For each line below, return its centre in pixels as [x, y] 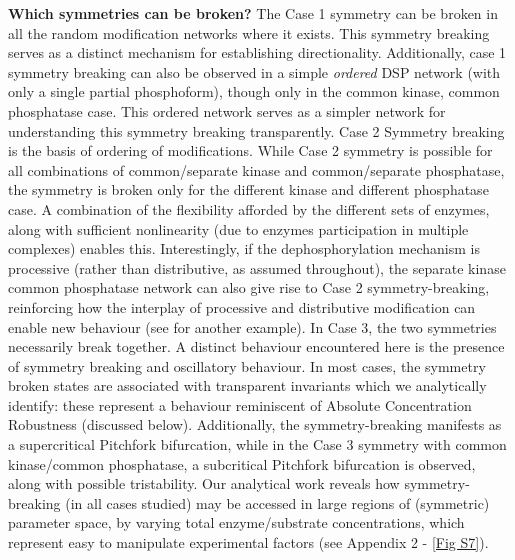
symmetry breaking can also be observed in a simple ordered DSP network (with [254, 71]
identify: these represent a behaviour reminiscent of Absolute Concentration [240, 404]
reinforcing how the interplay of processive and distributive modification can [242, 306]
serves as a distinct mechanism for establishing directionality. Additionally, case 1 [257, 52]
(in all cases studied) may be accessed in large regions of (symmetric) [277, 502]
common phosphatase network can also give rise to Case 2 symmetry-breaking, [249, 287]
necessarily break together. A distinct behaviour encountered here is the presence [256, 346]
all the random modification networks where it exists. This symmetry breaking [249, 32]
